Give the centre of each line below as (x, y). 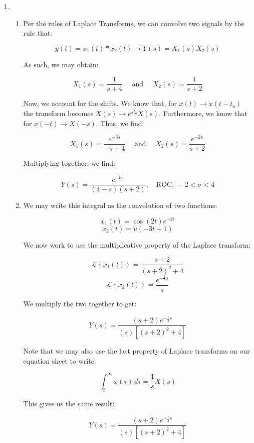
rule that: (38, 33)
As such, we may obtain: (61, 64)
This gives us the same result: (69, 403)
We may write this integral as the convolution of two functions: (120, 205)
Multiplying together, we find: (69, 163)
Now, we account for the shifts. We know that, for (100, 103)
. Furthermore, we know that (203, 113)
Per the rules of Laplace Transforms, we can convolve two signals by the (134, 23)
